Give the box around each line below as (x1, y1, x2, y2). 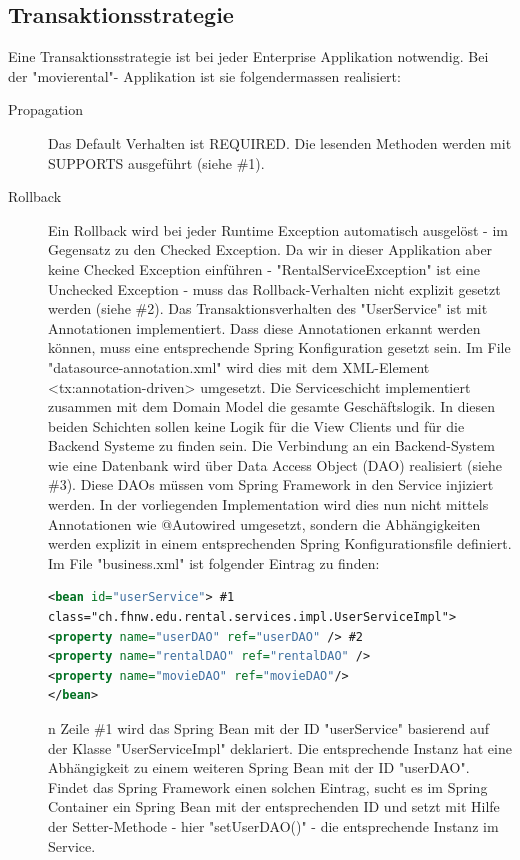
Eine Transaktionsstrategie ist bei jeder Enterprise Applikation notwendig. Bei (8, 46, 489, 67)
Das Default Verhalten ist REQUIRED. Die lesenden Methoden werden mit (48, 132, 512, 153)
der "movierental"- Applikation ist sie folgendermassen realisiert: (8, 65, 401, 86)
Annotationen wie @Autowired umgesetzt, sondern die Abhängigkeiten (48, 513, 481, 534)
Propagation (8, 99, 83, 120)
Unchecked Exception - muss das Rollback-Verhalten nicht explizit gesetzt (48, 278, 501, 299)
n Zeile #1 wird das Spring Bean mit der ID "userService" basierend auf (48, 718, 490, 739)
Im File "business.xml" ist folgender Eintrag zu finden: (48, 552, 380, 573)
